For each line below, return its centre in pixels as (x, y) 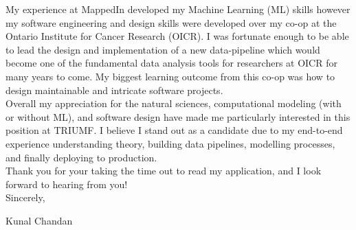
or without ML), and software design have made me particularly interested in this (178, 116)
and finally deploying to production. (81, 157)
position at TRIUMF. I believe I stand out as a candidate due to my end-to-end (174, 130)
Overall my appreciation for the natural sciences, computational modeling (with (174, 103)
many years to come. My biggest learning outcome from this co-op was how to (170, 76)
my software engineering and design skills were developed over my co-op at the (171, 22)
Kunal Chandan (39, 220)
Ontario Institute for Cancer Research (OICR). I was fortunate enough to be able (177, 36)
